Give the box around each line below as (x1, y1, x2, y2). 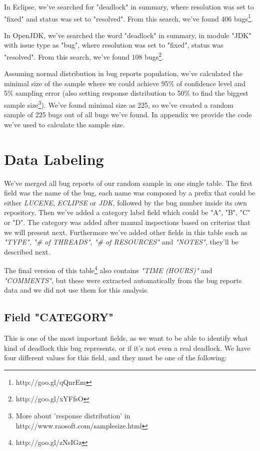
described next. (4, 246, 50, 257)
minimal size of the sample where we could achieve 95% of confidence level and (4, 78, 246, 88)
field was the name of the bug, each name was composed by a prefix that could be (4, 187, 255, 198)
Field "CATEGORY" (4, 309, 114, 325)
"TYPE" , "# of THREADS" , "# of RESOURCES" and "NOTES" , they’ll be (4, 237, 238, 247)
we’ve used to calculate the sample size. (4, 119, 125, 129)
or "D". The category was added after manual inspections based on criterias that (4, 217, 250, 227)
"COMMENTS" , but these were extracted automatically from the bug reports (4, 275, 242, 285)
